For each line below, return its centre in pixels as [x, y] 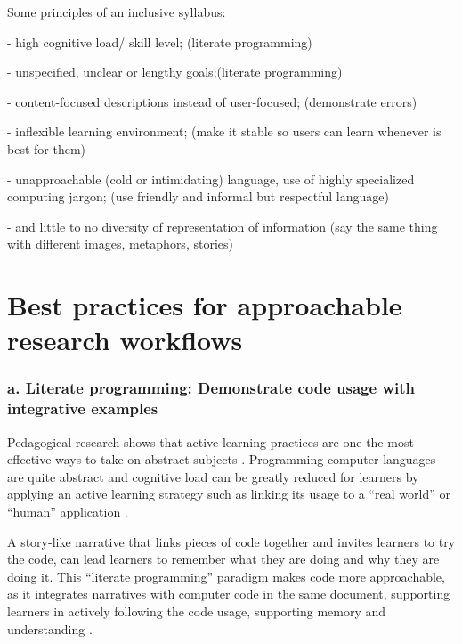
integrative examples [83, 408]
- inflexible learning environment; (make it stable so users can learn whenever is [224, 131]
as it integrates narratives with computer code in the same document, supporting [229, 594]
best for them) [47, 148]
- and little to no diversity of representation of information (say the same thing [223, 226]
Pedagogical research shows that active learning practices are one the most [211, 441]
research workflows [125, 340]
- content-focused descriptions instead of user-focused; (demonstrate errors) [212, 101]
